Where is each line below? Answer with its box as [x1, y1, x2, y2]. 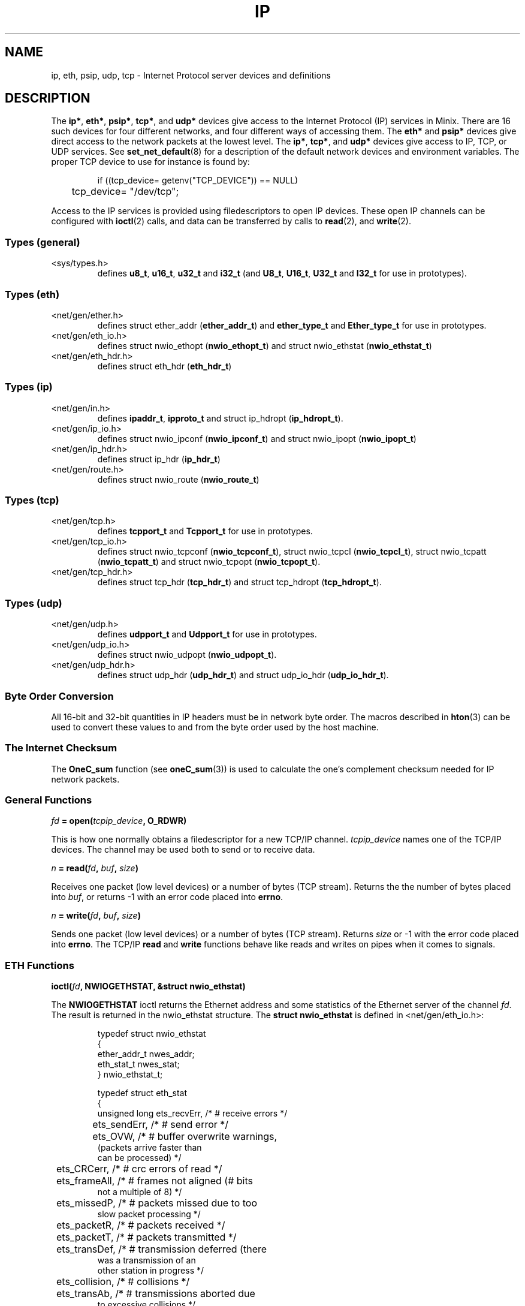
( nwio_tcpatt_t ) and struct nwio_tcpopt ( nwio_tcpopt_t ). [97, 556, 321, 567]
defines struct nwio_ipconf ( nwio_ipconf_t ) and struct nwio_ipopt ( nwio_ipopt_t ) [97, 433, 417, 444]
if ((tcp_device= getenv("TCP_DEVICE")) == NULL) [97, 175, 298, 186]
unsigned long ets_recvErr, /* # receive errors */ [97, 1108, 288, 1119]
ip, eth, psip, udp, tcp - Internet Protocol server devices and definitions [51, 70, 331, 80]
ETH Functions [5, 959, 74, 971]
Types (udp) [5, 597, 62, 609]
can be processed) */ [97, 1152, 182, 1163]
